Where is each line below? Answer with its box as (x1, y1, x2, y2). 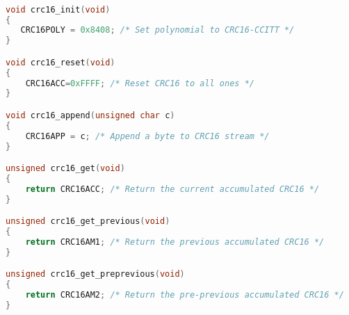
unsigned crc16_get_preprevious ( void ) (6, 269, 185, 280)
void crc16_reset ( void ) (6, 57, 115, 67)
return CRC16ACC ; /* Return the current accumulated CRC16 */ (25, 184, 320, 194)
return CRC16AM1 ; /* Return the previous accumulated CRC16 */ (25, 237, 325, 248)
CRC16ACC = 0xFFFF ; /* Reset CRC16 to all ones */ (25, 78, 254, 88)
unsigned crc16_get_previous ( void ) (6, 216, 170, 227)
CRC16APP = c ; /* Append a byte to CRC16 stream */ (25, 131, 270, 141)
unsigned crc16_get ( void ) (6, 163, 125, 174)
